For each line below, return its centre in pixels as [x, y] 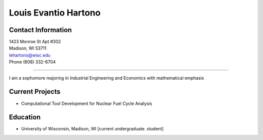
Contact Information [40, 30]
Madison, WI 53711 [28, 48]
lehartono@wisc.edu [30, 55]
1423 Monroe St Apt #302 [35, 42]
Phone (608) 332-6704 [32, 62]
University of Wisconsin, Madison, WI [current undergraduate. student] [93, 129]
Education [25, 117]
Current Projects [35, 92]
